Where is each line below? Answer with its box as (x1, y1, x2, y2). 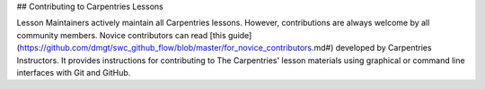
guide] (227, 29, 252, 40)
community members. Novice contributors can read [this (16, 29, 226, 40)
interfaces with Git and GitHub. (16, 67, 131, 77)
